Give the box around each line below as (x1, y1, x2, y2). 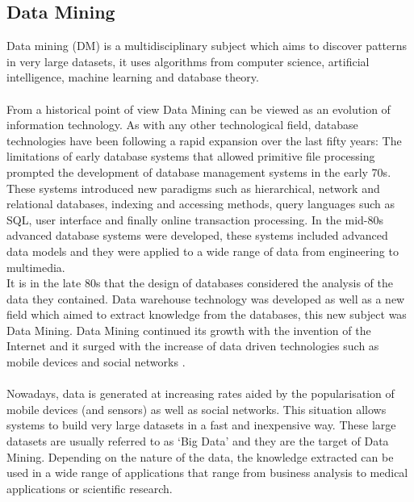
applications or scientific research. (6, 479, 173, 496)
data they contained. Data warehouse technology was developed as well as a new (6, 290, 405, 307)
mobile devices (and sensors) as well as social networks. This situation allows (6, 400, 387, 417)
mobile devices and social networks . (6, 353, 186, 370)
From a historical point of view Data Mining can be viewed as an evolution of (6, 100, 391, 117)
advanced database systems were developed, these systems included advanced (6, 227, 388, 244)
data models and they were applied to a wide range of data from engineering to (6, 242, 399, 259)
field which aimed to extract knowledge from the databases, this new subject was (6, 306, 407, 323)
